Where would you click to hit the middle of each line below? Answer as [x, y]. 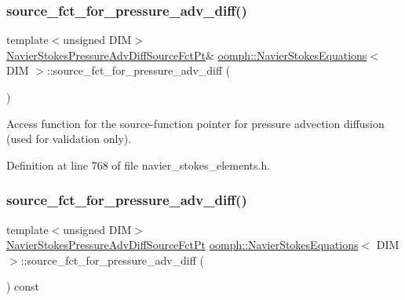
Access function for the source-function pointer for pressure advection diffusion [195, 123]
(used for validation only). [69, 139]
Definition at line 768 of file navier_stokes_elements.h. [139, 165]
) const [23, 286]
